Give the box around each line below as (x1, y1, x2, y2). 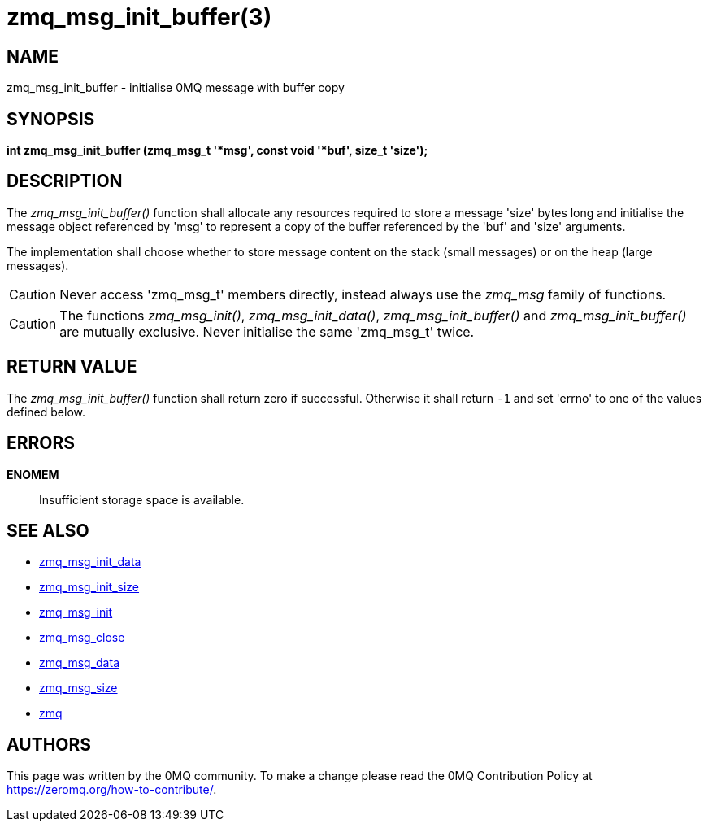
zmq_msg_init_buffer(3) (7, 3, 272, 31)
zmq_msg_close (39, 630, 125, 645)
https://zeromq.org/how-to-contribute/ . (7, 782, 217, 797)
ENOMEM (7, 467, 59, 482)
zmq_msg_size (39, 681, 118, 695)
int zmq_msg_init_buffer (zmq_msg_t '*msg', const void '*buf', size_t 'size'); (7, 143, 428, 158)
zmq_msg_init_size (39, 580, 140, 595)
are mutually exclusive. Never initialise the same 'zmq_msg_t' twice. (59, 323, 475, 340)
